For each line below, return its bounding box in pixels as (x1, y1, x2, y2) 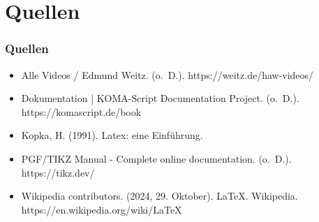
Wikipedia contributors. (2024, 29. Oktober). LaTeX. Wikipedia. (21, 188, 298, 203)
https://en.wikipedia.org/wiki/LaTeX (21, 202, 182, 216)
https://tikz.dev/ (21, 165, 95, 179)
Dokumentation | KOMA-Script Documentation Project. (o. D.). (21, 91, 299, 105)
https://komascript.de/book (21, 104, 142, 119)
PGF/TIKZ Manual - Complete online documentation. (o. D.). (21, 151, 292, 165)
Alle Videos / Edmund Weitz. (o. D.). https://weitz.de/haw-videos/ (21, 67, 314, 82)
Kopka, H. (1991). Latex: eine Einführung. (21, 128, 203, 142)
